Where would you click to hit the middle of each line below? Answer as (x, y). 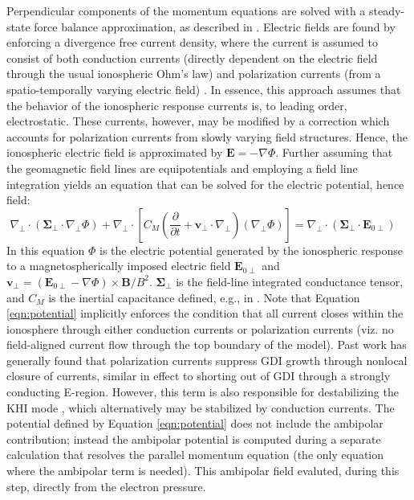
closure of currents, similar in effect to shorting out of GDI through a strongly (199, 376)
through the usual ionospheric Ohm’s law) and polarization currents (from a (194, 74)
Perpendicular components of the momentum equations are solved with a (186, 10)
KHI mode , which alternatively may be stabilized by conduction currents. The (201, 407)
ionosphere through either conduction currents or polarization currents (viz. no (200, 328)
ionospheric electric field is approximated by (115, 152)
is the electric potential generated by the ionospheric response (251, 250)
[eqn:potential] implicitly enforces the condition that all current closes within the (205, 313)
